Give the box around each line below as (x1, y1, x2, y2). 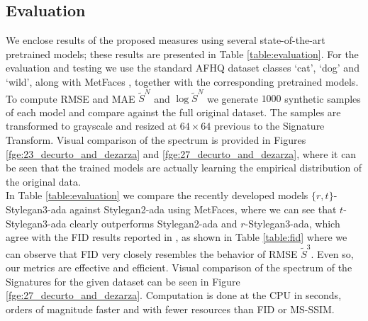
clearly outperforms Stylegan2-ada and (69, 215, 238, 230)
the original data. (6, 174, 81, 188)
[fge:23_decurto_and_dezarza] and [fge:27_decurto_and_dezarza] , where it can (6, 146, 357, 161)
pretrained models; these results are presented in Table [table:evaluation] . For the (6, 46, 359, 61)
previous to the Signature (213, 118, 325, 133)
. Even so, (311, 246, 354, 261)
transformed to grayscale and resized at (6, 118, 177, 133)
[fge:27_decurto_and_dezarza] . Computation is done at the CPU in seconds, (6, 288, 342, 303)
